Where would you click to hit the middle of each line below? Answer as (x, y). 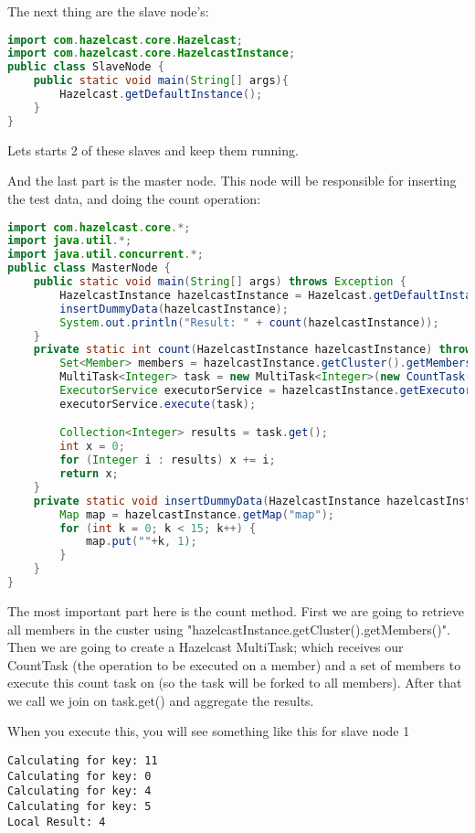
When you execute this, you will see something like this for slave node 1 (209, 731)
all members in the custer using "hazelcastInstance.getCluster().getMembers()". (229, 629)
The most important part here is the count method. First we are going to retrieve (236, 610)
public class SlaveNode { (86, 67)
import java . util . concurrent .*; (106, 255)
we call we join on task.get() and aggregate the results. (161, 700)
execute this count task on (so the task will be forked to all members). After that (235, 683)
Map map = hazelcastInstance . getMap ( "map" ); (197, 514)
